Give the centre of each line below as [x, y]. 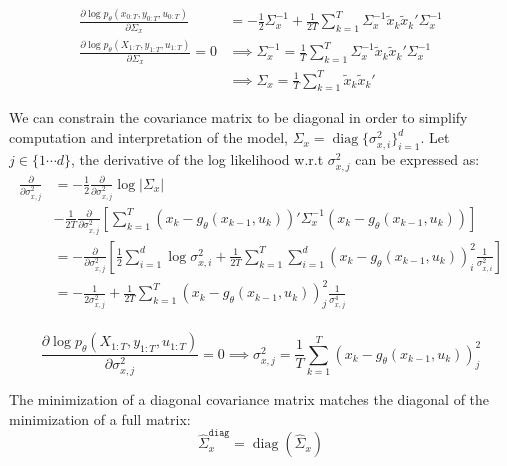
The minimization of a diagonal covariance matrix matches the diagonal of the [249, 399]
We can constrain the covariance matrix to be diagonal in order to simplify [238, 117]
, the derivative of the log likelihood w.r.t [197, 159]
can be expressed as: [417, 159]
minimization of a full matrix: [100, 418]
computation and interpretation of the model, [148, 137]
